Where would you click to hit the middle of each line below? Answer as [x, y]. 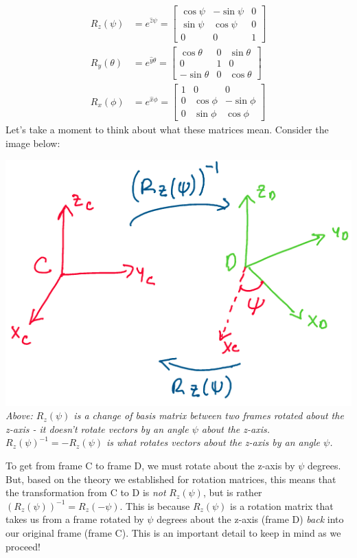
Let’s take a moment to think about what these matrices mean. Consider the [167, 130]
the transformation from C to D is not [86, 492]
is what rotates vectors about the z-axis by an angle [214, 442]
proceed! [23, 546]
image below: [33, 143]
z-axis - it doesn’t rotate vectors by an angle [97, 428]
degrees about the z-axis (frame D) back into [250, 519]
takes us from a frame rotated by [75, 519]
